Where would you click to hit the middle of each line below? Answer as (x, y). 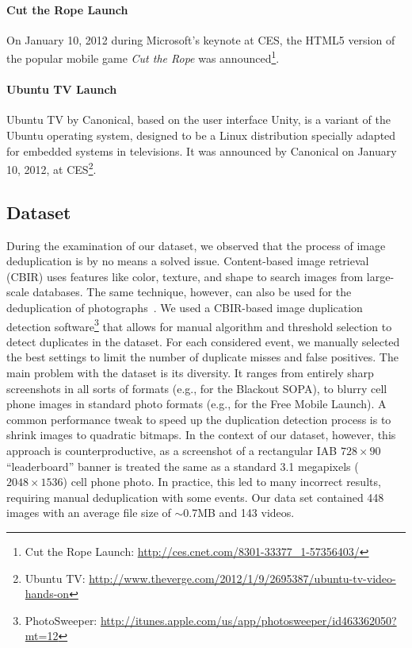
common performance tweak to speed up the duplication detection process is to (199, 419)
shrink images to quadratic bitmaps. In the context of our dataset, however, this (201, 435)
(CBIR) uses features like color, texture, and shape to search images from (185, 276)
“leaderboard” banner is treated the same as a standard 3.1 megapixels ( (183, 466)
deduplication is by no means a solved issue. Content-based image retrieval (188, 261)
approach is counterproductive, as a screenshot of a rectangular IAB (172, 451)
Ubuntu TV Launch (62, 89)
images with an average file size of (89, 513)
